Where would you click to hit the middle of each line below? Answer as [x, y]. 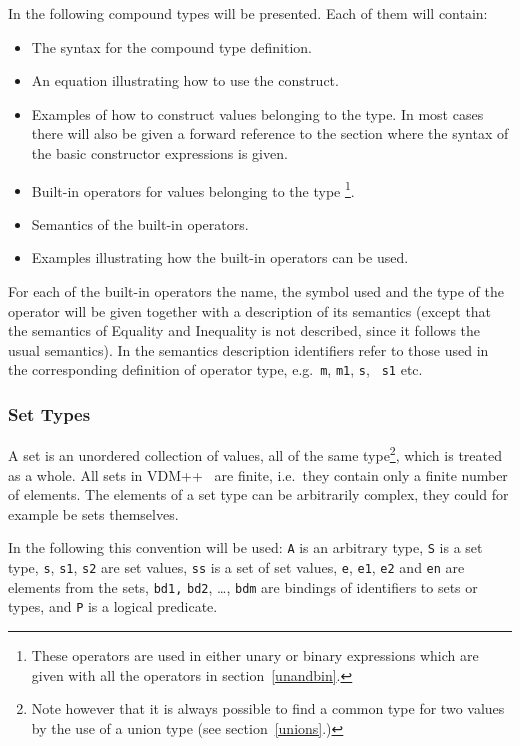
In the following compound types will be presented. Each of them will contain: [248, 13]
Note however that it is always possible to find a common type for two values [268, 708]
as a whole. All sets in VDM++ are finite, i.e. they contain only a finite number [258, 474]
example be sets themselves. [93, 513]
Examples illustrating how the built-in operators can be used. [220, 257]
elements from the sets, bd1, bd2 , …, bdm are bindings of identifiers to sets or [243, 586]
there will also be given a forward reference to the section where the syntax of [270, 133]
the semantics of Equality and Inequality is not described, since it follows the [244, 330]
